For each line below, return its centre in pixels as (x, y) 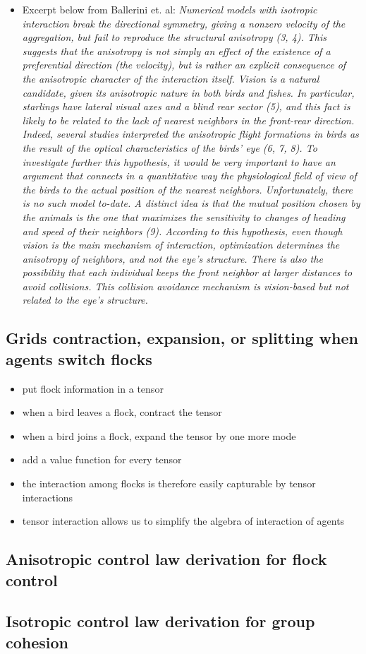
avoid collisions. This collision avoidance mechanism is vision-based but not (185, 286)
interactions (48, 497)
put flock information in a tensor (93, 388)
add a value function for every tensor (102, 459)
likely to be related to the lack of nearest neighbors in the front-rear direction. (188, 120)
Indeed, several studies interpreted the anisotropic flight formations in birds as (190, 134)
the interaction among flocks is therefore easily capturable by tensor (169, 483)
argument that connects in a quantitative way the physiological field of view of (189, 176)
